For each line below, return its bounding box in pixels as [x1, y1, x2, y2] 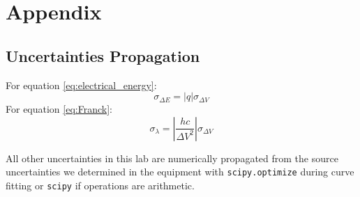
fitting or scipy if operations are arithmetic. [6, 178, 195, 193]
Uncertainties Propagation [6, 45, 200, 66]
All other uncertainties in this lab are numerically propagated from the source [6, 150, 338, 165]
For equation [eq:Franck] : [6, 102, 112, 116]
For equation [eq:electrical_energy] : [6, 77, 157, 92]
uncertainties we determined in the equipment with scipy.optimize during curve [6, 164, 354, 179]
